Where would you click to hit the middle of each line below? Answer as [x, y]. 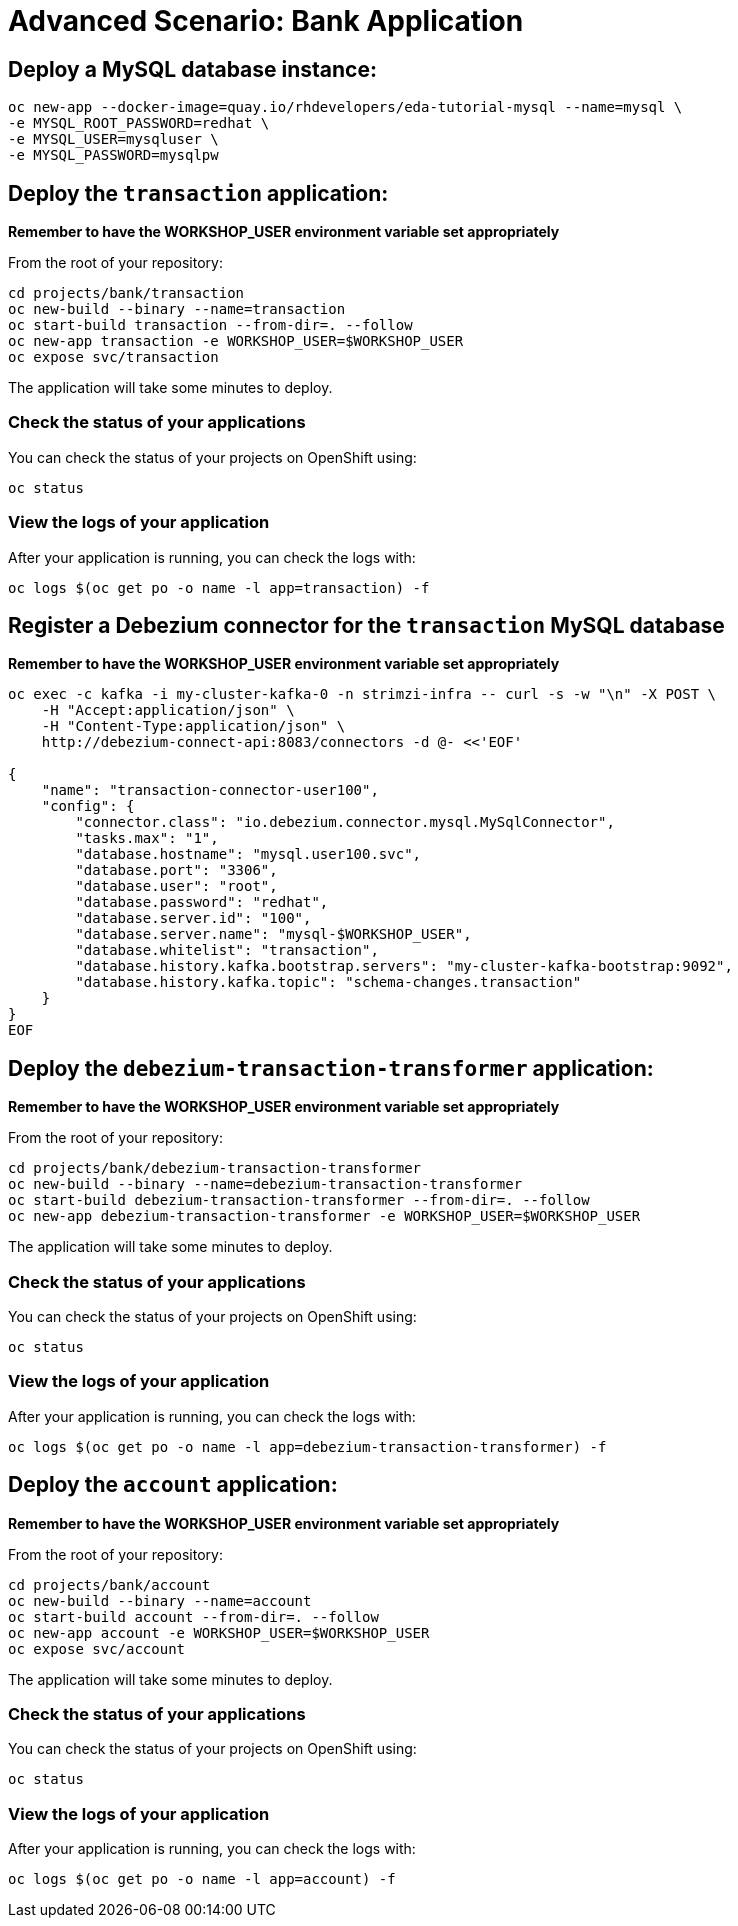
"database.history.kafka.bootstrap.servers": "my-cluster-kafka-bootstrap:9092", [404, 966]
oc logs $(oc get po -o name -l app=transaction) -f [219, 587]
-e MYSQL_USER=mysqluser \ [113, 139]
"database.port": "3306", [176, 870]
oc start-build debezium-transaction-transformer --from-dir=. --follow [299, 1200]
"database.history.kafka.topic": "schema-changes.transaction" [328, 982]
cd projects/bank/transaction [126, 293]
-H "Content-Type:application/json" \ [193, 726]
